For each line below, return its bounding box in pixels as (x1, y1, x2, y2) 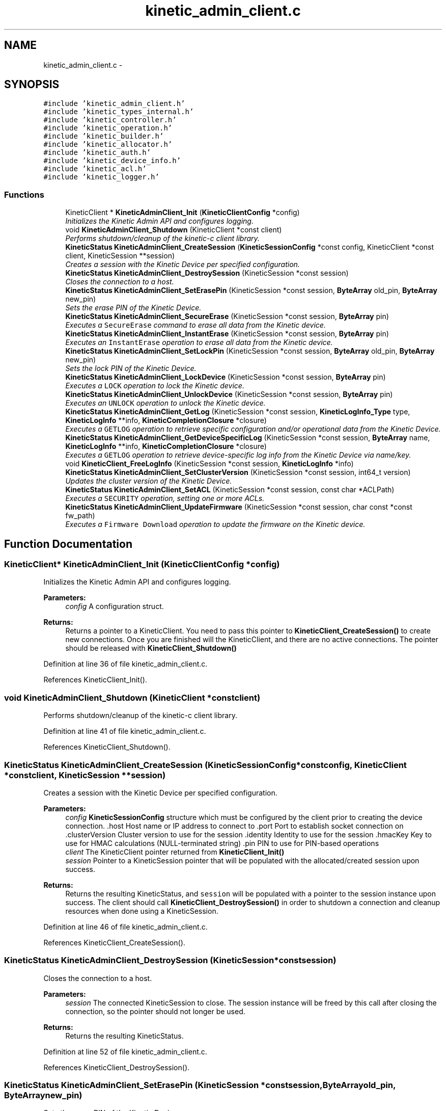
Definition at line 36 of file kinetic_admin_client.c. (43, 659, 208, 669)
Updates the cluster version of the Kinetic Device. (65, 477, 232, 486)
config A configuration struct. (65, 602, 164, 611)
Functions (4, 189, 44, 200)
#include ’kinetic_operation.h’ (43, 124, 173, 133)
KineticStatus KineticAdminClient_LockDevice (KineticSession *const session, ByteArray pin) (65, 373, 386, 382)
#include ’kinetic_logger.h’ (43, 173, 159, 181)
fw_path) (65, 511, 95, 520)
